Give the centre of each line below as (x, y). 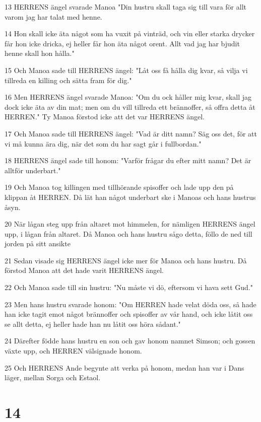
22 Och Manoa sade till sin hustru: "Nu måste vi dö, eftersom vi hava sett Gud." (129, 287)
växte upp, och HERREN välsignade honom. (73, 351)
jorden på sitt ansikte (38, 243)
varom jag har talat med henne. (53, 16)
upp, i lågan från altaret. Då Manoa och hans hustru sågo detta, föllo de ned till (128, 233)
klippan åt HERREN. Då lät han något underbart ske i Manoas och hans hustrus (130, 197)
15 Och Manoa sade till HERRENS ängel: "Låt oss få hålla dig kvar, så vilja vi (126, 70)
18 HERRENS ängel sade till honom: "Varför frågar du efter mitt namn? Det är (128, 160)
